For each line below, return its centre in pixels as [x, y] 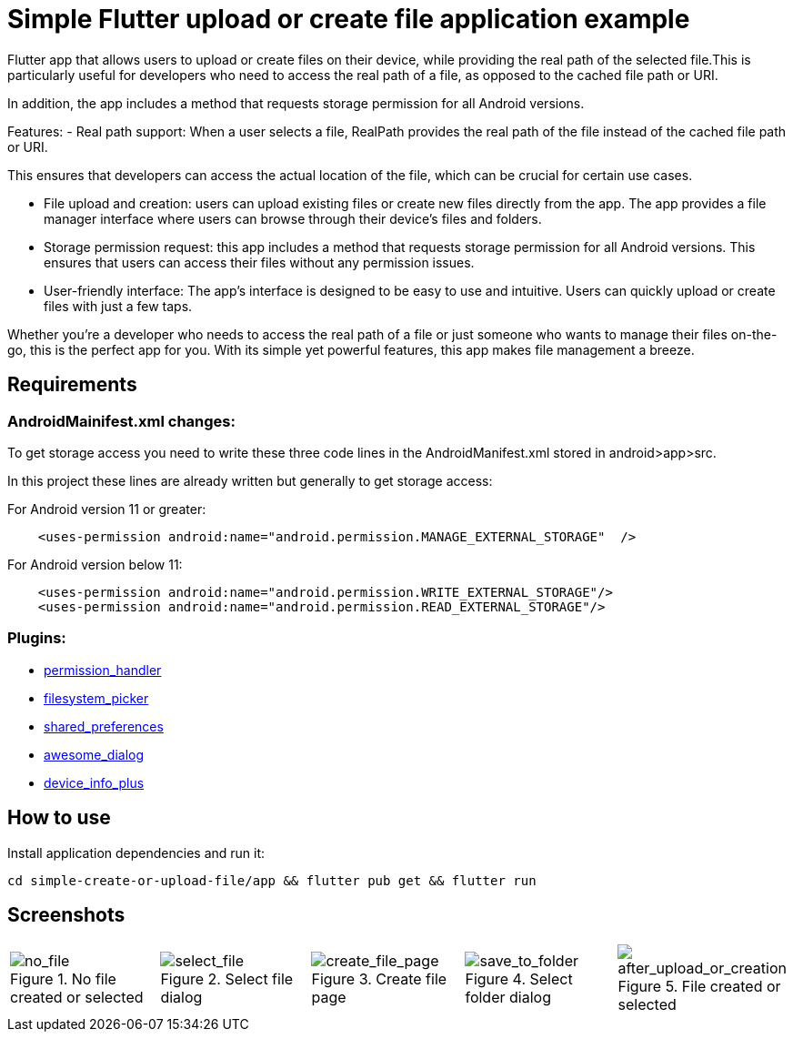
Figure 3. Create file [379, 979]
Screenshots [66, 914]
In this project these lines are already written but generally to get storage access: [250, 480]
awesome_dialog [94, 754]
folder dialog [508, 998]
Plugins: [37, 638]
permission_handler [103, 670]
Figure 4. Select [519, 979]
